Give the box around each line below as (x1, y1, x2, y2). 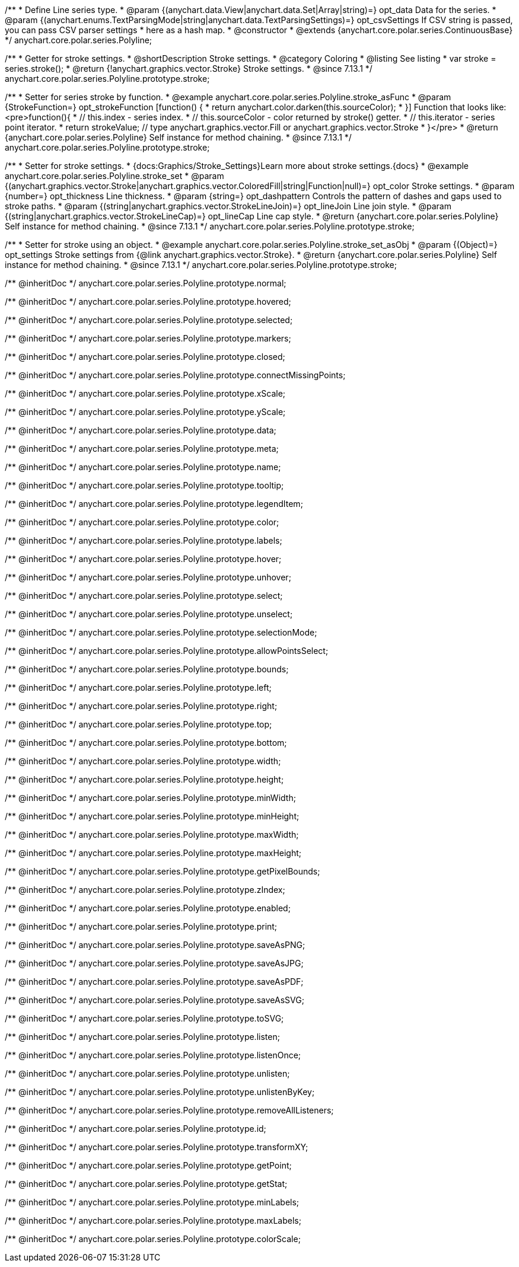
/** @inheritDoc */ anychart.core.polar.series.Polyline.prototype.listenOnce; (5, 1050, 301, 1060)
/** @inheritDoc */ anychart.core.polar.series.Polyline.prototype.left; (5, 682, 272, 692)
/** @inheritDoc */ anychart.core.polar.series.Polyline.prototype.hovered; (5, 296, 291, 307)
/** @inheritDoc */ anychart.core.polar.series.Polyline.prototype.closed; (5, 352, 285, 362)
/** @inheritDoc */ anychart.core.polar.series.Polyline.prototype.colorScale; (5, 1234, 301, 1244)
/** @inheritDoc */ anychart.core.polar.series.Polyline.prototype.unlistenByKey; (5, 1087, 315, 1097)
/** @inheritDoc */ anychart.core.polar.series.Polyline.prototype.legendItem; (5, 499, 303, 509)
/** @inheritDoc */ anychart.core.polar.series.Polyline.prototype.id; (5, 1124, 266, 1134)
